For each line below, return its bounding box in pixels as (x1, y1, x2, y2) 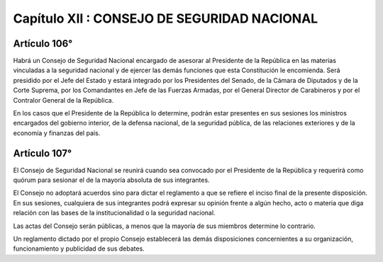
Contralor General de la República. (13, 96, 114, 104)
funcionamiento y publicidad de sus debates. (13, 244, 145, 253)
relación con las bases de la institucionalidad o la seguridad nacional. (13, 209, 216, 217)
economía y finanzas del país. (13, 128, 101, 137)
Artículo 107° (13, 147, 72, 159)
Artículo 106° (13, 38, 73, 50)
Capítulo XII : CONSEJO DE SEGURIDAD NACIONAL (13, 11, 318, 26)
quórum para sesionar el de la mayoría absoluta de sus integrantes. (13, 176, 210, 184)
